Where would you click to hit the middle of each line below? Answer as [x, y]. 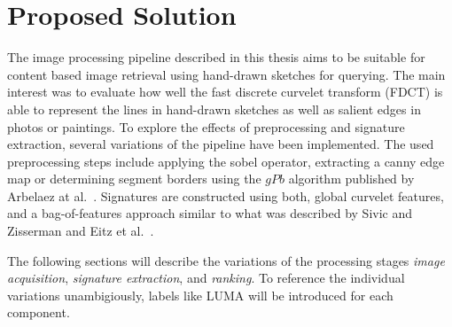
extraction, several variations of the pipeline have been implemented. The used [221, 144]
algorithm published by [351, 179]
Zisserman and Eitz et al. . [81, 231]
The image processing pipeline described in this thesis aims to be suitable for [216, 57]
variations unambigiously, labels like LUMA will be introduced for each [200, 295]
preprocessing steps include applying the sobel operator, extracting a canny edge [226, 161]
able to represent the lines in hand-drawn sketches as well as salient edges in [214, 109]
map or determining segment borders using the [134, 179]
